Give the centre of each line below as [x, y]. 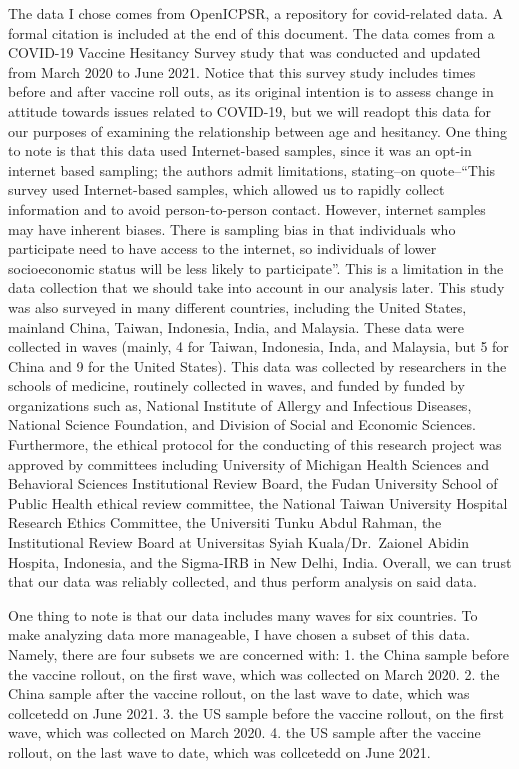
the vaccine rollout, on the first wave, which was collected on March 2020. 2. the [254, 673]
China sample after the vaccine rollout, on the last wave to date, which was [239, 693]
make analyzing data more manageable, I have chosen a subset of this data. [239, 634]
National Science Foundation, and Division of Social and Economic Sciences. [242, 424]
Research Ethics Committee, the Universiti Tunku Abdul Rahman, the [225, 522]
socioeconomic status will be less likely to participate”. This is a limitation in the [256, 267]
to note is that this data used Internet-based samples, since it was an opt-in [240, 150]
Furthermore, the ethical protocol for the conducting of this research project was [255, 444]
